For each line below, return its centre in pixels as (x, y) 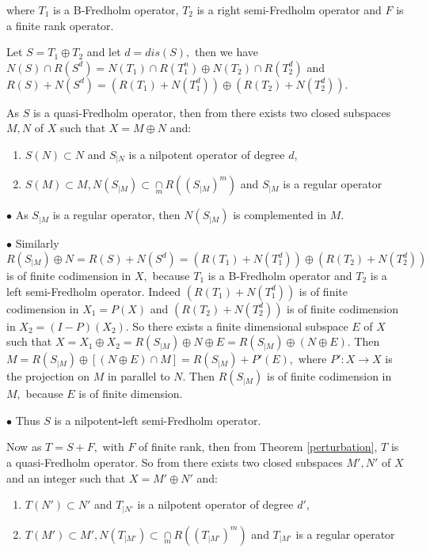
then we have (226, 52)
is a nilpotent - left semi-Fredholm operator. (158, 420)
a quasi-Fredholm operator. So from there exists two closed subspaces (175, 462)
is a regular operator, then (116, 215)
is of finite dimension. (131, 394)
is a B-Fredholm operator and (280, 276)
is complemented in (280, 215)
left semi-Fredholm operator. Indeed (94, 291)
